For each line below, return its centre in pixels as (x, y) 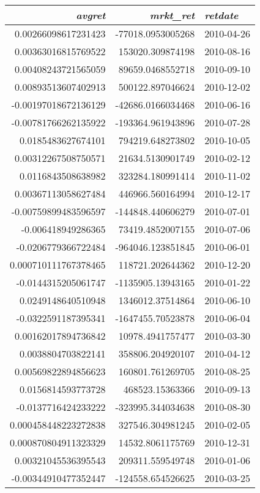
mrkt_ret (172, 15)
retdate (221, 15)
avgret (91, 15)
